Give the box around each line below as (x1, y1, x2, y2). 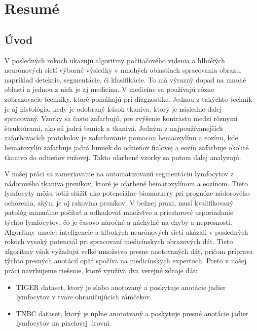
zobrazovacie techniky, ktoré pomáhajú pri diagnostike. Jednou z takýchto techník (4, 93, 253, 104)
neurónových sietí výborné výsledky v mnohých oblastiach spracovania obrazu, (4, 65, 242, 75)
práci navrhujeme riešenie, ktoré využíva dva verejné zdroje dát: (4, 265, 198, 276)
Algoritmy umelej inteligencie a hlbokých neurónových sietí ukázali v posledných (4, 226, 248, 237)
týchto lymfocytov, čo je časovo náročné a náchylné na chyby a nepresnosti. (4, 217, 232, 227)
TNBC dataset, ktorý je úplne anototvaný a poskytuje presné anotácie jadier (16, 308, 249, 318)
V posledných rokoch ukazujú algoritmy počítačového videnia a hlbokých (4, 55, 225, 65)
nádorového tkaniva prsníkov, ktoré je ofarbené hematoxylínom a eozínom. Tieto (4, 178, 248, 188)
